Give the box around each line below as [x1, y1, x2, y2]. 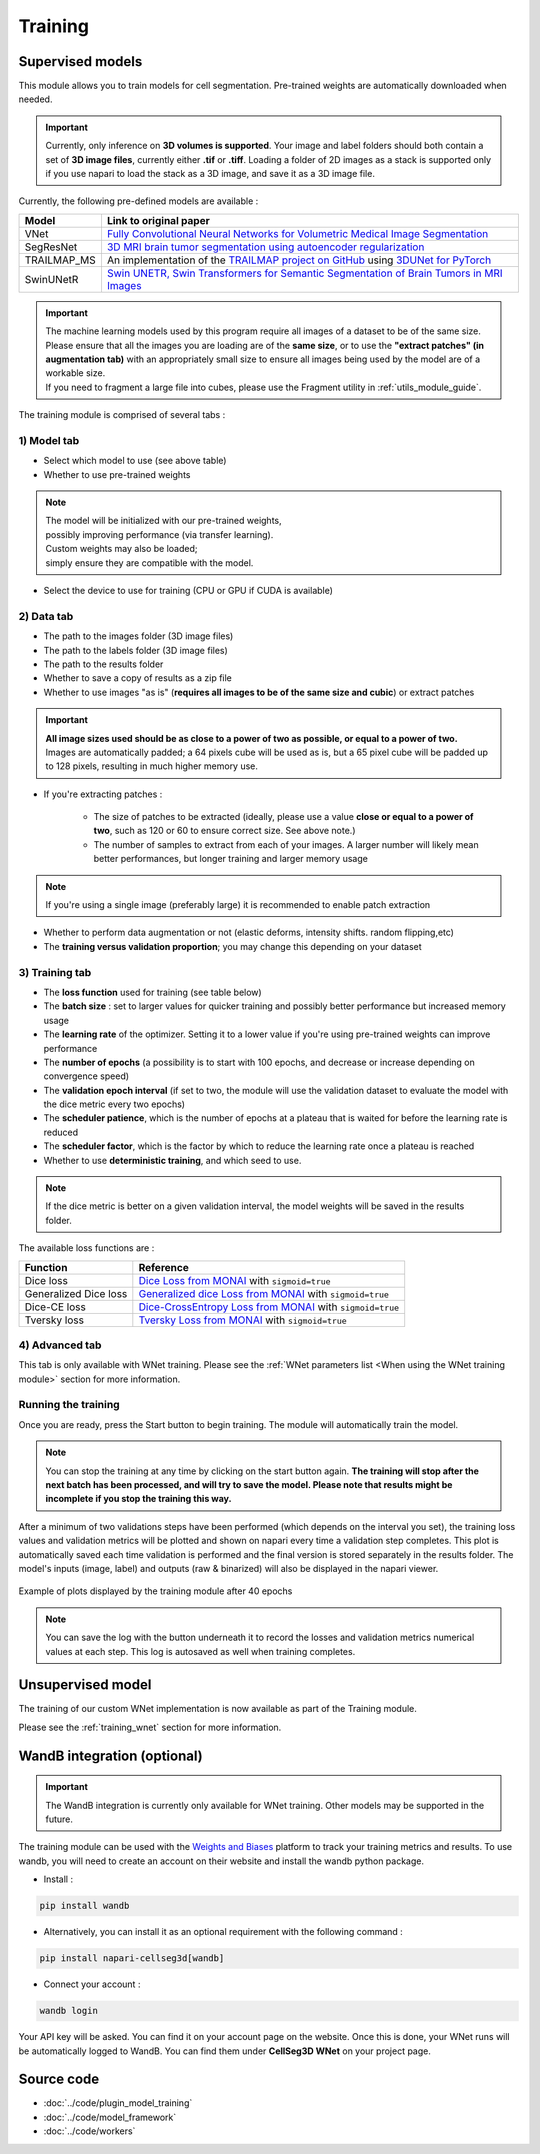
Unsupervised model [18, 1676, 152, 1694]
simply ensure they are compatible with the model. [45, 556, 254, 569]
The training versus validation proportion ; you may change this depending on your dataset [43, 940, 422, 952]
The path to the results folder [43, 658, 164, 670]
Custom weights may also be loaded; [45, 543, 199, 555]
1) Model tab [18, 433, 80, 447]
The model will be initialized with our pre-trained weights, [45, 515, 282, 527]
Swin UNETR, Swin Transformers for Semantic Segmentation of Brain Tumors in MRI [106, 266, 504, 280]
